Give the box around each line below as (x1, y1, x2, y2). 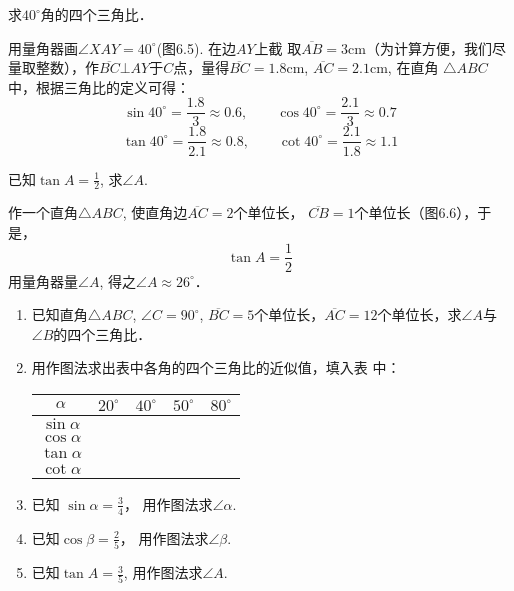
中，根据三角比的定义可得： (8, 76, 190, 97)
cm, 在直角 (369, 57, 439, 78)
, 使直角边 (122, 202, 188, 223)
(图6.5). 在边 (156, 37, 236, 58)
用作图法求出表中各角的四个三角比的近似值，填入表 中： (31, 357, 401, 378)
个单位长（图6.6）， (354, 202, 478, 223)
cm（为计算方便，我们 (348, 37, 492, 58)
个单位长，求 (377, 304, 462, 325)
